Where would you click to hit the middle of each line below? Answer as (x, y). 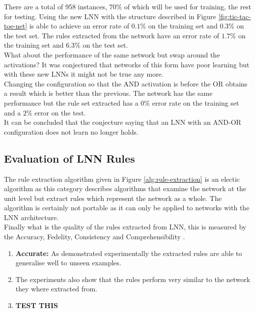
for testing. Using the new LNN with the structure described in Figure (110, 16)
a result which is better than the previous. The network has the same (108, 93)
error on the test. (60, 112)
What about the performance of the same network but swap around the (112, 54)
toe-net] (16, 26)
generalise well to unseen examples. (68, 263)
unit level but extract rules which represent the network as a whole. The (113, 198)
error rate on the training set (196, 102)
